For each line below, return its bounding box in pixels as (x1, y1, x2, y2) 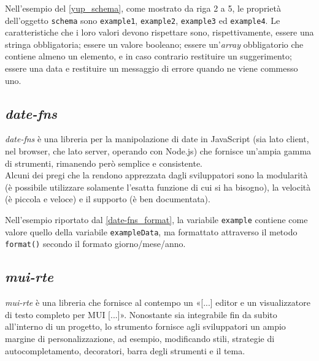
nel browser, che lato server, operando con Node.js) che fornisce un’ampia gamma (5, 145, 312, 158)
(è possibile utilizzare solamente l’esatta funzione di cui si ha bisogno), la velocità (5, 180, 311, 193)
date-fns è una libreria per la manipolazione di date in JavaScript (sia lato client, (5, 132, 309, 145)
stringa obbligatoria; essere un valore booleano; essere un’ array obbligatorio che (5, 37, 304, 50)
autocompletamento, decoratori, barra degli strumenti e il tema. (5, 344, 245, 357)
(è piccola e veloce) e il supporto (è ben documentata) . (5, 192, 210, 205)
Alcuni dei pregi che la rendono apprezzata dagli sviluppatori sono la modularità (5, 169, 308, 181)
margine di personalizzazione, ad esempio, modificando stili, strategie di (5, 332, 275, 344)
